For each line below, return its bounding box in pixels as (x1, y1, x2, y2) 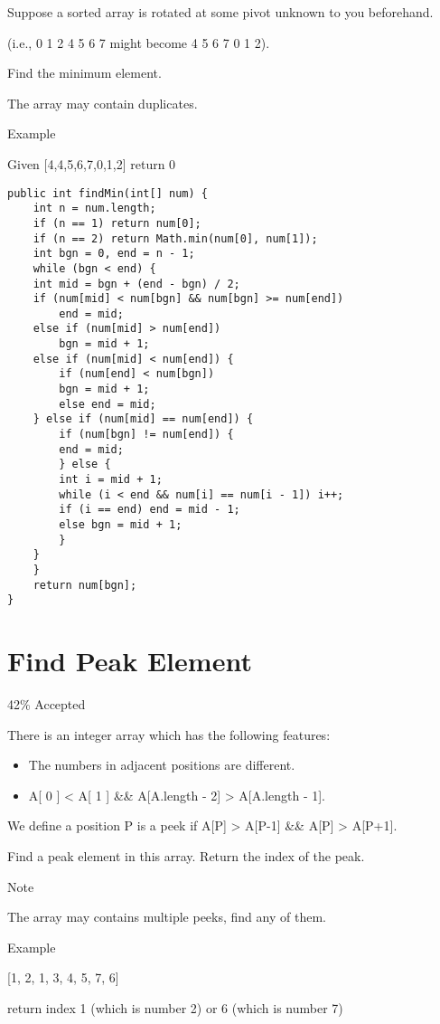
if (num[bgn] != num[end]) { (59, 428, 234, 441)
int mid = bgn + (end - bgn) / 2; (33, 277, 240, 290)
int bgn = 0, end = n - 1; (33, 247, 195, 261)
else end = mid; (59, 397, 156, 411)
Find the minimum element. (7, 63, 162, 82)
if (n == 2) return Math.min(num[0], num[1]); (33, 232, 318, 245)
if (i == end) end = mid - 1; (59, 503, 240, 517)
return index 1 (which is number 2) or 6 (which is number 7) (7, 999, 343, 1017)
